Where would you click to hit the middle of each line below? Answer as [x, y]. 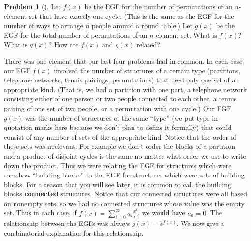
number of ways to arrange [44, 25]
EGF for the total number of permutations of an [76, 35]
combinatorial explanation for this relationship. [74, 233]
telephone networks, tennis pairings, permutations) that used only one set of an [122, 80]
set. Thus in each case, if [40, 213]
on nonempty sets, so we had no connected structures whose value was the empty [124, 203]
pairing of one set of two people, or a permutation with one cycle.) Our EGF [118, 108]
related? [148, 44]
